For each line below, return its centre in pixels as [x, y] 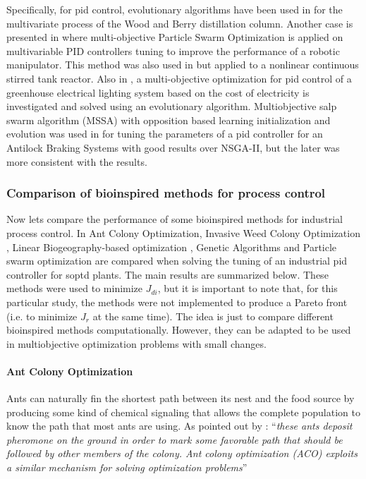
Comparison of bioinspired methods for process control [166, 193]
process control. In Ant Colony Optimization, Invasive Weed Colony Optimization [183, 232]
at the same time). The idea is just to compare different [213, 316]
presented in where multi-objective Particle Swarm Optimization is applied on [175, 37]
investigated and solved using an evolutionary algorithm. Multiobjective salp [172, 106]
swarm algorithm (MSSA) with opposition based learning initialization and [169, 120]
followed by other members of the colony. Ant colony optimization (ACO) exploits [182, 453]
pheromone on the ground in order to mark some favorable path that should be [175, 439]
